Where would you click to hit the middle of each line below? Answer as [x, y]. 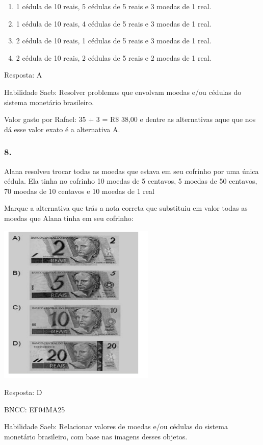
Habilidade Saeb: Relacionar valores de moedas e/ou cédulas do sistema [116, 426]
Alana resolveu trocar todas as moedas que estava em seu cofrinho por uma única [131, 171]
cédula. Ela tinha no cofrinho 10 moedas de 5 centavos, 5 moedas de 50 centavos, [131, 181]
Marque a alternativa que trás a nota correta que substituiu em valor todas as [126, 208]
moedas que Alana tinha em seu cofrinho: [69, 218]
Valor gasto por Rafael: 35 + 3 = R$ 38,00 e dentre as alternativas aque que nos [130, 119]
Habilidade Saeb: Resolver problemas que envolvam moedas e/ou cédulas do [123, 92]
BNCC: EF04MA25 [35, 409]
